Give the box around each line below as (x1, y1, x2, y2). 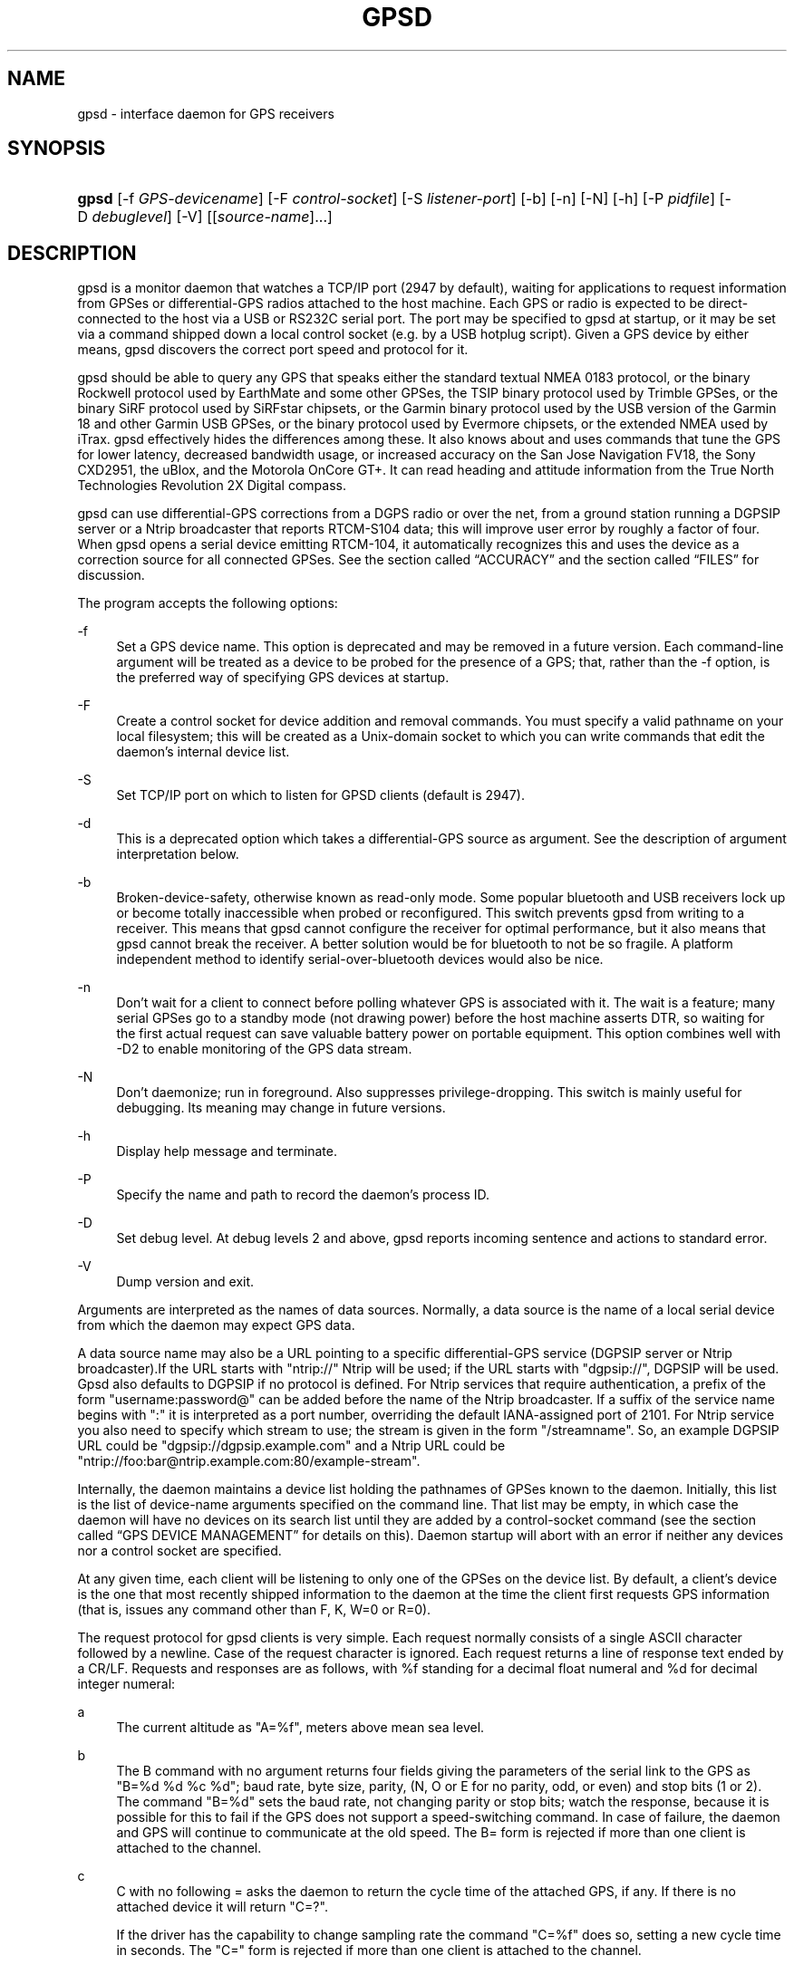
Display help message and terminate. (116, 1143, 337, 1160)
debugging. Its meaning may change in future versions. (116, 1100, 446, 1116)
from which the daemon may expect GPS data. (77, 1317, 355, 1334)
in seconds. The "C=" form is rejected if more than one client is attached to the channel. (116, 1942, 642, 1959)
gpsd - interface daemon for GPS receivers (77, 105, 334, 121)
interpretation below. (116, 846, 239, 862)
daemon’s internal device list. (116, 744, 290, 760)
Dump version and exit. (116, 1274, 255, 1290)
